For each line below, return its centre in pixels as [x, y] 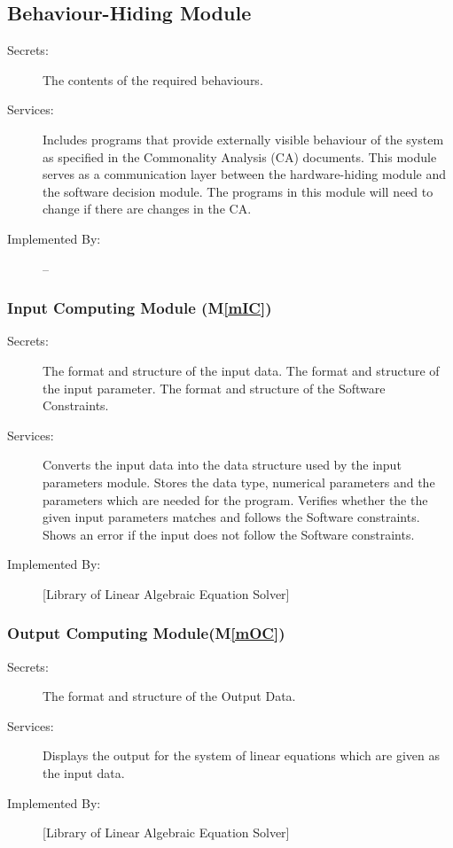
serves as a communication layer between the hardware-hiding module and [244, 174]
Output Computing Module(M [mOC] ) [146, 633]
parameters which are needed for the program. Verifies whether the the [235, 499]
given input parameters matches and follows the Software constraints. [231, 517]
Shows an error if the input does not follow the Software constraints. [229, 534]
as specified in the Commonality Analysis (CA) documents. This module [240, 156]
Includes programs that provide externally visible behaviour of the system [243, 139]
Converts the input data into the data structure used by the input [222, 465]
